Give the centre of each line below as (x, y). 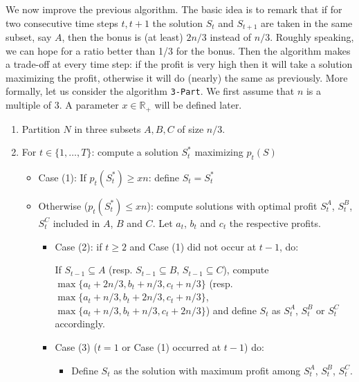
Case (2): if (79, 246)
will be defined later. (198, 105)
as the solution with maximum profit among (207, 370)
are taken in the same (307, 22)
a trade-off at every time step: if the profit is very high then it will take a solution (179, 64)
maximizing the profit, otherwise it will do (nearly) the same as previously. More (177, 77)
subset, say (29, 37)
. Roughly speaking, (312, 37)
